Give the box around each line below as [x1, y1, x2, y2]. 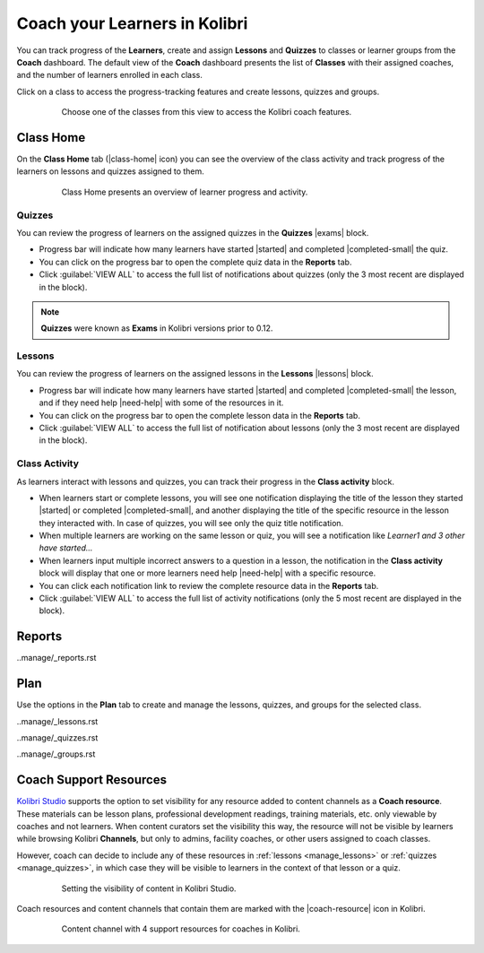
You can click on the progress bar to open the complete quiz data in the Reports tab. [39, 256, 352, 267]
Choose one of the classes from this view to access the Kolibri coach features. [61, 107, 352, 117]
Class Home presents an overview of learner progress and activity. [61, 186, 308, 197]
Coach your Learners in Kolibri [16, 13, 248, 33]
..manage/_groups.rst [16, 749, 96, 759]
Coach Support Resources [16, 772, 168, 788]
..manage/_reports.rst [16, 653, 97, 663]
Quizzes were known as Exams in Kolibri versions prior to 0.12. [40, 323, 273, 334]
